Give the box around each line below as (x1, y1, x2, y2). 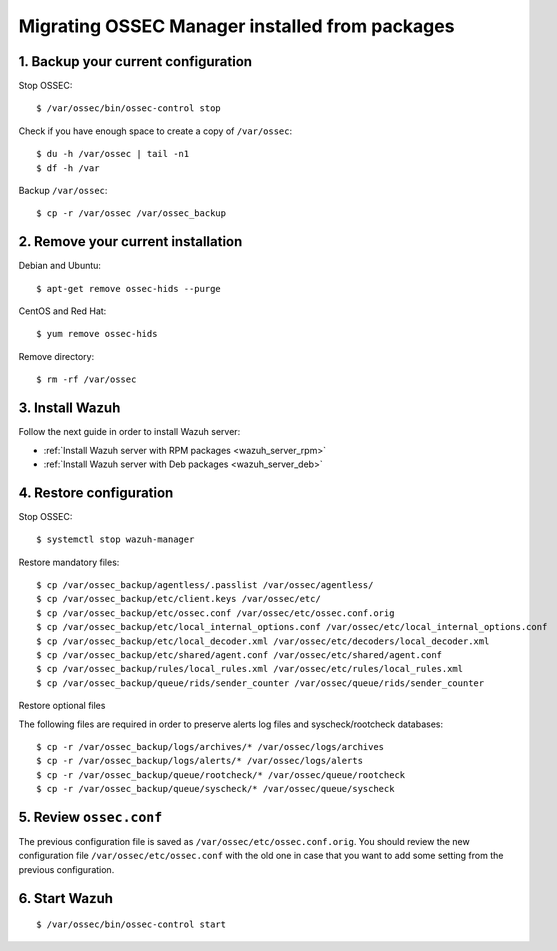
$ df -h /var (36, 162, 100, 174)
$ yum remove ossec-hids (36, 328, 158, 340)
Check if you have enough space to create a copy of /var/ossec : (18, 125, 293, 137)
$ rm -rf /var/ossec (36, 374, 137, 385)
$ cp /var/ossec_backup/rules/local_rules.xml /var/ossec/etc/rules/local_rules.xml (36, 663, 464, 675)
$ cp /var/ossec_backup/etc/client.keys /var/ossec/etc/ (36, 593, 322, 605)
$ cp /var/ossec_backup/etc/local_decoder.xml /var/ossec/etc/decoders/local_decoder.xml (36, 635, 490, 647)
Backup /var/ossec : (18, 185, 108, 197)
